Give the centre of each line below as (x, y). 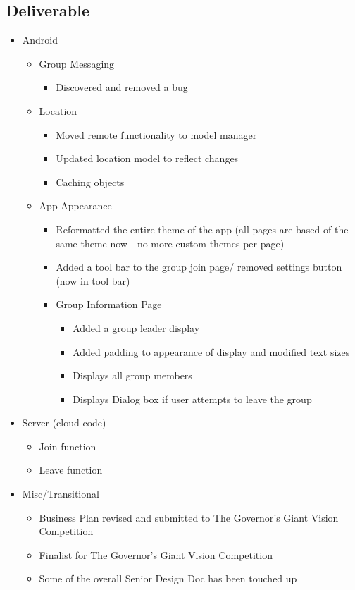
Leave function (71, 470)
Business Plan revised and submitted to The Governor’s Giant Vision (189, 517)
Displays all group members (132, 375)
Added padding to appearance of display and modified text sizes (211, 351)
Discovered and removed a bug (122, 87)
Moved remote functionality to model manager (156, 134)
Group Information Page (109, 304)
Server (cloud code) (64, 423)
